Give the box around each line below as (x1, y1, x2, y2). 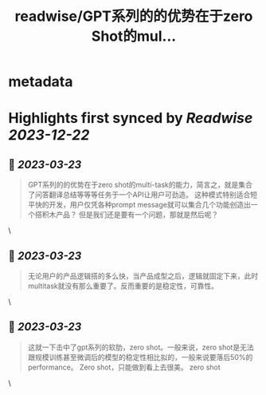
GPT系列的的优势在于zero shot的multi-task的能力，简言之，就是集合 (27, 180, 253, 190)
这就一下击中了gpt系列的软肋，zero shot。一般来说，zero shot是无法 (27, 342, 254, 352)
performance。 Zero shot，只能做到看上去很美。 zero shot (27, 362, 221, 372)
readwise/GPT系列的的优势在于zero (14, 7, 253, 26)
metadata (8, 73, 73, 91)
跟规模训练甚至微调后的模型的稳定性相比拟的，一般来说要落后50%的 (27, 352, 253, 361)
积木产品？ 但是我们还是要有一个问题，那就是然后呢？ (41, 210, 219, 219)
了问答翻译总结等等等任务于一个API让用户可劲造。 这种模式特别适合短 (27, 190, 258, 199)
